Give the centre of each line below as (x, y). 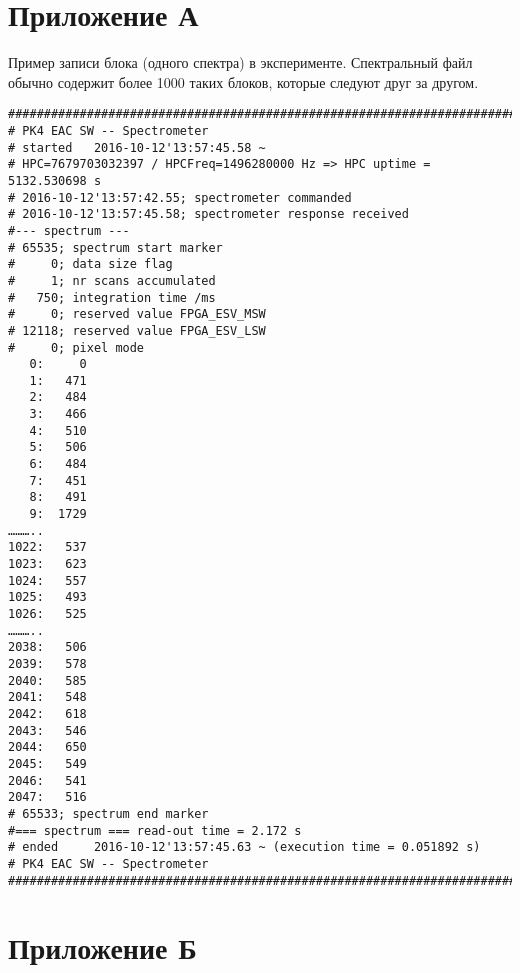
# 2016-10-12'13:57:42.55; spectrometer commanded (180, 197)
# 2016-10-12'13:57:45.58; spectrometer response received (208, 214)
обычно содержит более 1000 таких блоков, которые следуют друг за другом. (243, 81)
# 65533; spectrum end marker (108, 813)
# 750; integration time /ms (112, 297)
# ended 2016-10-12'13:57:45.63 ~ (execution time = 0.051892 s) (244, 847)
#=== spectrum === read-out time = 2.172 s (155, 830)
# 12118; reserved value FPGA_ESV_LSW (137, 330)
